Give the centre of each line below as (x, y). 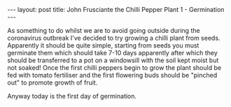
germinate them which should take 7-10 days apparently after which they (113, 53)
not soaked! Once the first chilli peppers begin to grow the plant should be (114, 67)
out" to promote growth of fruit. (52, 83)
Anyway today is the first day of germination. (72, 96)
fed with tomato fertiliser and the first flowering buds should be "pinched (112, 75)
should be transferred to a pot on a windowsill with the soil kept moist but (113, 60)
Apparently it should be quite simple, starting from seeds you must (103, 45)
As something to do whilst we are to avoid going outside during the (104, 30)
